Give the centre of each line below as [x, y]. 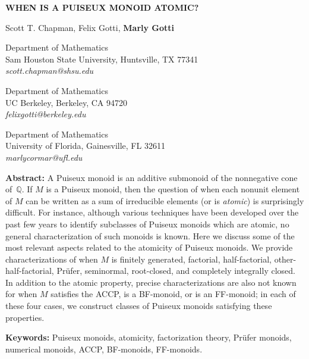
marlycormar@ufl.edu [44, 157]
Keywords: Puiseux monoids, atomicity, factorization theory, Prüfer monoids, [149, 337]
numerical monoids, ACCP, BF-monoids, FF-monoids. [104, 349]
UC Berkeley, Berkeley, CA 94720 [66, 102]
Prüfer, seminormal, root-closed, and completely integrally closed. [176, 271]
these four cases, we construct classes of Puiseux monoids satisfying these [139, 306]
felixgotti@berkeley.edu [46, 114]
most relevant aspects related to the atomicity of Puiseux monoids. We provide [149, 247]
